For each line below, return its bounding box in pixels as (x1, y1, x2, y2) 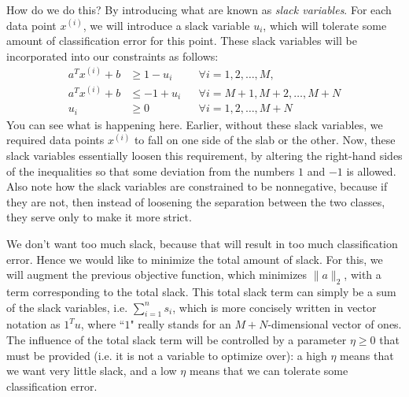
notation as (6, 316, 61, 332)
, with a (344, 266, 381, 283)
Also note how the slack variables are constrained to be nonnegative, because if (6, 178, 388, 195)
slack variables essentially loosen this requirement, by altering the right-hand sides (6, 147, 403, 164)
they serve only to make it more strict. (6, 209, 192, 225)
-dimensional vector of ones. (267, 316, 402, 332)
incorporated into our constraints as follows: (6, 47, 219, 64)
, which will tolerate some (263, 17, 387, 33)
